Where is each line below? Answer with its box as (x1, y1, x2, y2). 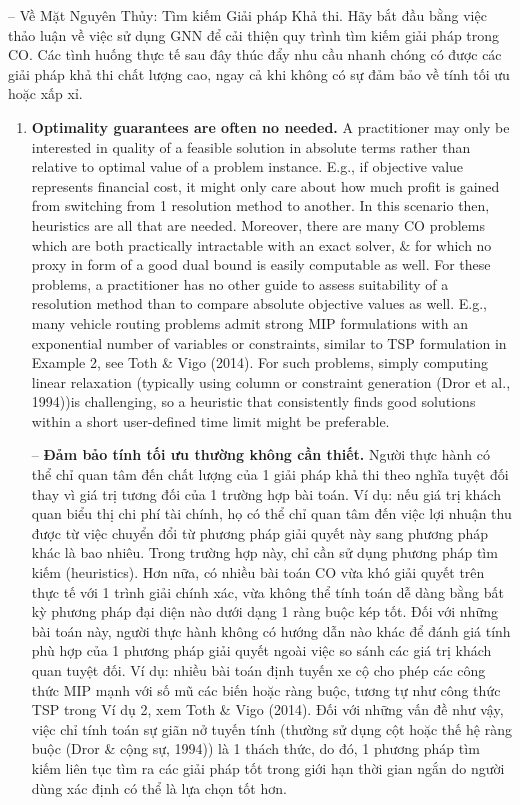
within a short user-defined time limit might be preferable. (31, 410, 390, 431)
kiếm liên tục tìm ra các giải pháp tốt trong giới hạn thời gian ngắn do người (31, 757, 505, 778)
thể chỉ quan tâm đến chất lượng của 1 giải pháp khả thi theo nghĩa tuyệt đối (31, 464, 509, 485)
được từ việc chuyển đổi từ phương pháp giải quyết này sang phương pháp (31, 522, 489, 543)
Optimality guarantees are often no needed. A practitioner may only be (31, 116, 510, 137)
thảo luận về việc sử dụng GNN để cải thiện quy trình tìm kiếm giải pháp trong (8, 24, 500, 45)
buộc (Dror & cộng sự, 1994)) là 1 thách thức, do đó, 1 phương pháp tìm (31, 738, 480, 759)
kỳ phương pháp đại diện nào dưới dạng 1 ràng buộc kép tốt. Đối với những (31, 601, 499, 622)
